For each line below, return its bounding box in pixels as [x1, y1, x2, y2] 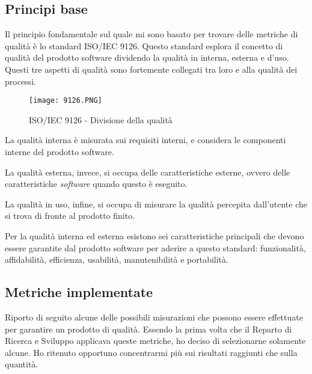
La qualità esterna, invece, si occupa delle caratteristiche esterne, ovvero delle [5, 165, 290, 178]
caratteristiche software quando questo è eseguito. [5, 177, 188, 190]
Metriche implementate [5, 283, 153, 301]
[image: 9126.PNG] [29, 96, 102, 105]
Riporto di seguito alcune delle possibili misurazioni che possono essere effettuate [5, 310, 303, 323]
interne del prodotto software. [5, 146, 114, 158]
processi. [5, 75, 36, 87]
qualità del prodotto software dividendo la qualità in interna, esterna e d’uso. [5, 51, 289, 64]
